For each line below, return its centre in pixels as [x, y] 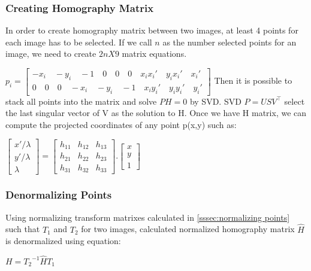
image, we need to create [51, 54]
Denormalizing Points [59, 195]
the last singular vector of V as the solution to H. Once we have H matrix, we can [156, 113]
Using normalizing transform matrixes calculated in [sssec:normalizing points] [148, 217]
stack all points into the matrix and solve [81, 101]
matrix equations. [154, 54]
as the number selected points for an [230, 42]
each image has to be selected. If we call [79, 42]
